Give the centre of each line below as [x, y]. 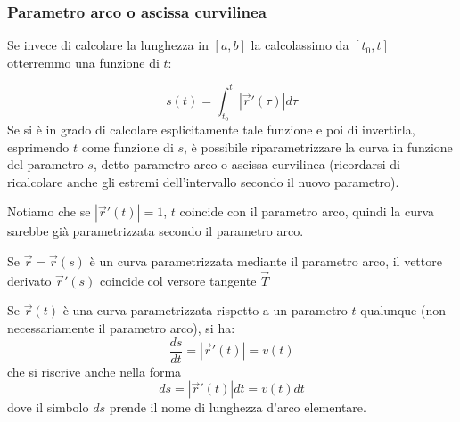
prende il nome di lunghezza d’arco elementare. [238, 407]
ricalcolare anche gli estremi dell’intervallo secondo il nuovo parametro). [203, 181]
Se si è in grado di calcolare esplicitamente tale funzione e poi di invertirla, [211, 130]
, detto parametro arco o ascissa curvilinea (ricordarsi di [246, 164]
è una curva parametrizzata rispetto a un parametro [205, 310]
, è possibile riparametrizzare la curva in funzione [318, 146]
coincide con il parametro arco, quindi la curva [307, 211]
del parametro [45, 164]
